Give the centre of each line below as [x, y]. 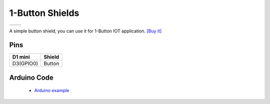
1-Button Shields [44, 13]
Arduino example [52, 91]
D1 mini [21, 57]
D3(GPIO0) [25, 64]
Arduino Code [31, 77]
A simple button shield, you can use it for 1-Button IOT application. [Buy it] [85, 31]
